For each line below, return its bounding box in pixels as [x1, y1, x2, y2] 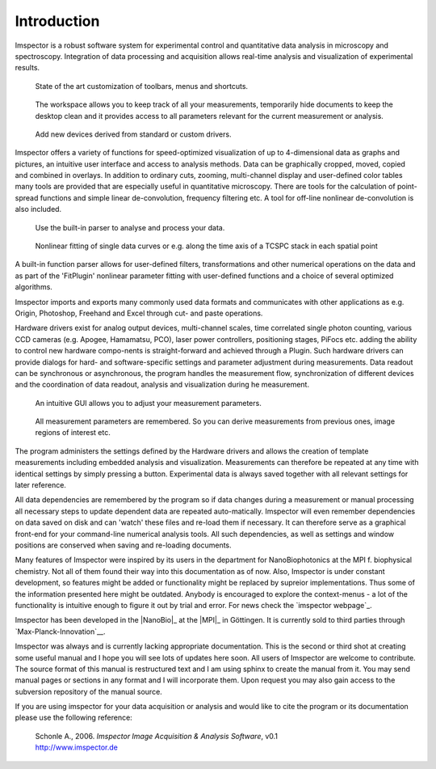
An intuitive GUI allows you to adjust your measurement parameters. [35, 398, 262, 408]
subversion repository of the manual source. [15, 687, 163, 696]
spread [15, 192, 39, 202]
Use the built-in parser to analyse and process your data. [35, 222, 225, 232]
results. [15, 63, 40, 73]
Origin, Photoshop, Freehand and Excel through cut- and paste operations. [15, 308, 263, 318]
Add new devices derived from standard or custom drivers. [35, 129, 232, 139]
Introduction [15, 12, 100, 30]
